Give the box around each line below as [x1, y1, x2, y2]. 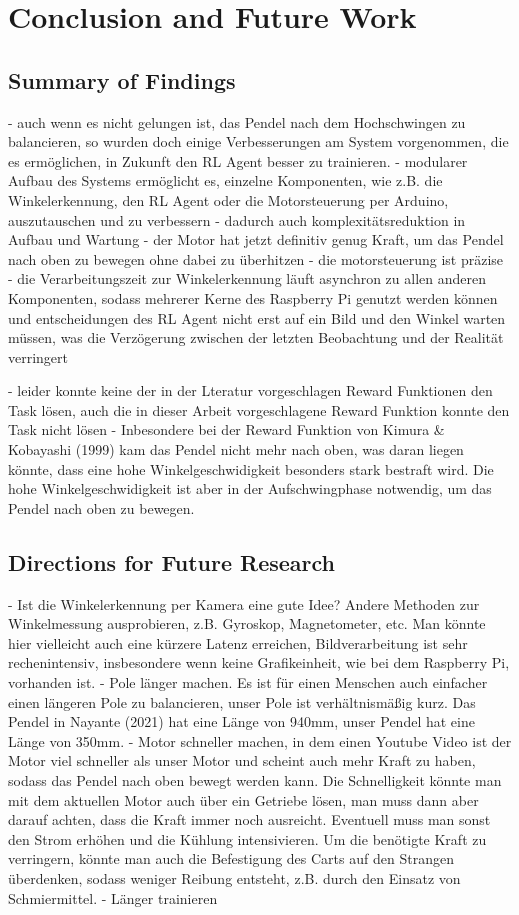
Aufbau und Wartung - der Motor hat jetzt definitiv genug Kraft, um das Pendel [8, 229, 504, 250]
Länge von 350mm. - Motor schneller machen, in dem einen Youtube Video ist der [8, 730, 512, 751]
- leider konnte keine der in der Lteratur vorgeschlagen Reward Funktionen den [8, 380, 493, 401]
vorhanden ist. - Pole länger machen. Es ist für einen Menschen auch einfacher [8, 672, 488, 693]
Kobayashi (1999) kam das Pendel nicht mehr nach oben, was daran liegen [8, 439, 464, 460]
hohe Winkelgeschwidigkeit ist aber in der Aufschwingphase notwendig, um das [8, 478, 492, 499]
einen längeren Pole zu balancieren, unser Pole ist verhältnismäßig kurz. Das [8, 691, 476, 712]
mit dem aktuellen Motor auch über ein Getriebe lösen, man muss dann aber [8, 789, 479, 810]
